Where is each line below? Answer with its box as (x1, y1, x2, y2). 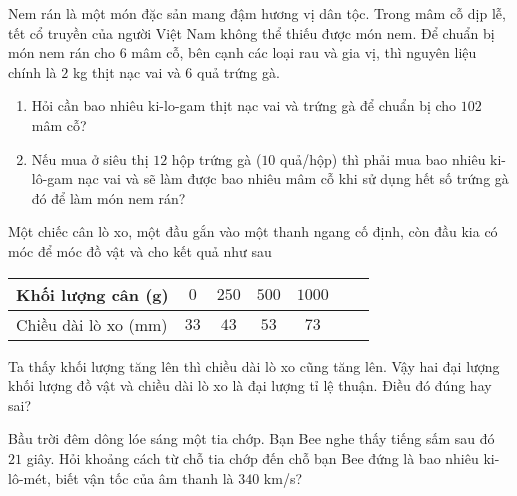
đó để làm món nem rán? (31, 187, 186, 208)
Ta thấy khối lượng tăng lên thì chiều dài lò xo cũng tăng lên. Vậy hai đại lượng (8, 355, 500, 376)
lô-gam (31, 168, 74, 189)
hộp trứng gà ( (171, 148, 262, 169)
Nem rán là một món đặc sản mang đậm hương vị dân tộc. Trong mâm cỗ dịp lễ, (8, 3, 506, 23)
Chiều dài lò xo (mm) (16, 312, 168, 336)
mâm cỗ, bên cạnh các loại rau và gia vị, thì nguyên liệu (131, 42, 477, 63)
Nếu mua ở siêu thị (31, 148, 149, 169)
